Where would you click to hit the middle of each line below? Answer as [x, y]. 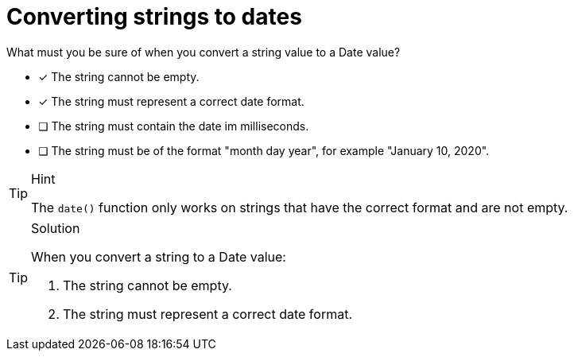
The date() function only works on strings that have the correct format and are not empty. [300, 207]
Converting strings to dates [154, 17]
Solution [56, 228]
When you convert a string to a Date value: [159, 256]
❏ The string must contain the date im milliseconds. [174, 126]
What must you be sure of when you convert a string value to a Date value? [204, 52]
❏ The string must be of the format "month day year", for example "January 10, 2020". [264, 150]
